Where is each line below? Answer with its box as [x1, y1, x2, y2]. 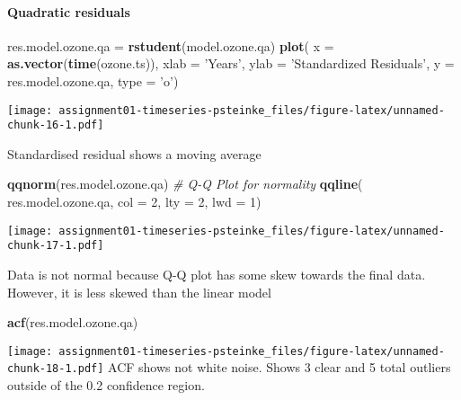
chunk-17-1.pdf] [7, 239, 104, 253]
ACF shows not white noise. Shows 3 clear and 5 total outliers [108, 358, 451, 377]
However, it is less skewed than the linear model [7, 282, 271, 301]
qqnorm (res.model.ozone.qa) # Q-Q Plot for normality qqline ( [7, 174, 363, 193]
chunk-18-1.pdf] [7, 362, 104, 376]
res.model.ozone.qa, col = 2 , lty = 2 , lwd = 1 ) [7, 192, 262, 211]
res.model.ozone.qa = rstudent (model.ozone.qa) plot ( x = [7, 36, 334, 55]
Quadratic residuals [7, 2, 130, 21]
